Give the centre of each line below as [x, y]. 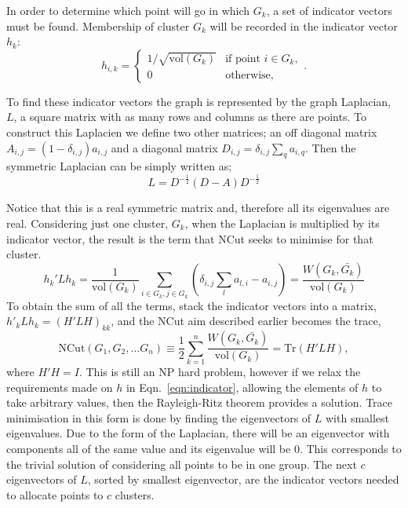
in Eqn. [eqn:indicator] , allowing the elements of [242, 387]
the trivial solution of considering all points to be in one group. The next [182, 464]
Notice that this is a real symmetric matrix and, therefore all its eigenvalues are [198, 208]
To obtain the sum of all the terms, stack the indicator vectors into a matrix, [191, 305]
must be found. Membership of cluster [98, 26]
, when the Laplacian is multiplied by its [282, 223]
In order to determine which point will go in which [128, 10]
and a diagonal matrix [164, 147]
